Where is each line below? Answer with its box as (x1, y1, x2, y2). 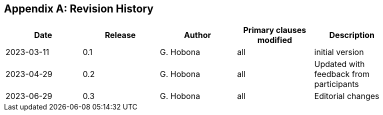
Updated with (314, 59, 365, 69)
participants (314, 79, 359, 89)
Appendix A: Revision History (4, 2, 153, 15)
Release (104, 30, 136, 40)
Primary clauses (243, 25, 306, 35)
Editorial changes (314, 91, 379, 101)
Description (329, 30, 374, 40)
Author (183, 30, 211, 40)
